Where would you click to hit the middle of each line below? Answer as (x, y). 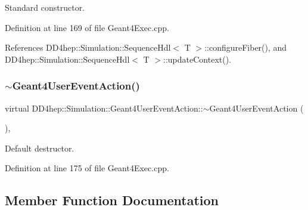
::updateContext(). (197, 59)
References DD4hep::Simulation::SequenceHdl (88, 47)
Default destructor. (40, 148)
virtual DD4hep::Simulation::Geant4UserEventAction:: (104, 108)
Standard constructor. (45, 7)
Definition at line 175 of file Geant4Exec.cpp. (87, 168)
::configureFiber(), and (246, 47)
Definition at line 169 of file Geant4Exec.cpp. (87, 27)
